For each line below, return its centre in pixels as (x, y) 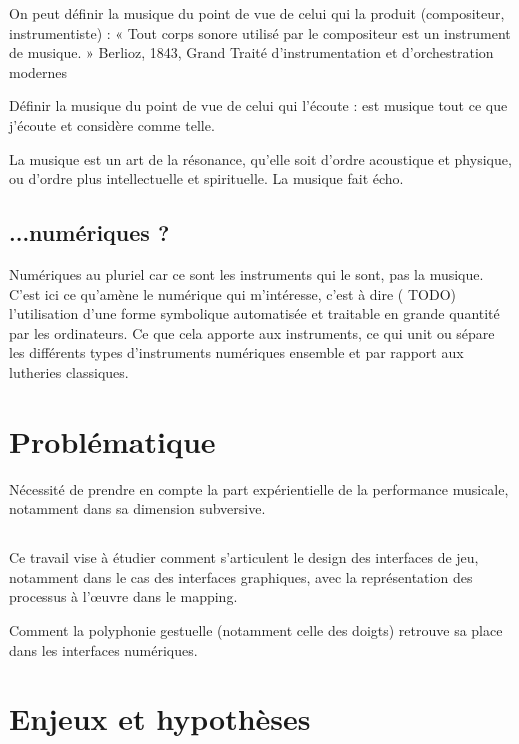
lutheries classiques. (69, 371)
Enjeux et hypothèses (160, 718)
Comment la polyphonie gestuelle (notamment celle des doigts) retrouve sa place (256, 630)
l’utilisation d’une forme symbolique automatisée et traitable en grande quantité (254, 313)
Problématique (112, 440)
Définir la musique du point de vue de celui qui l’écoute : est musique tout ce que (258, 105)
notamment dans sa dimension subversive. (137, 508)
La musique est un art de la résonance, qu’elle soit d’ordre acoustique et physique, (260, 158)
